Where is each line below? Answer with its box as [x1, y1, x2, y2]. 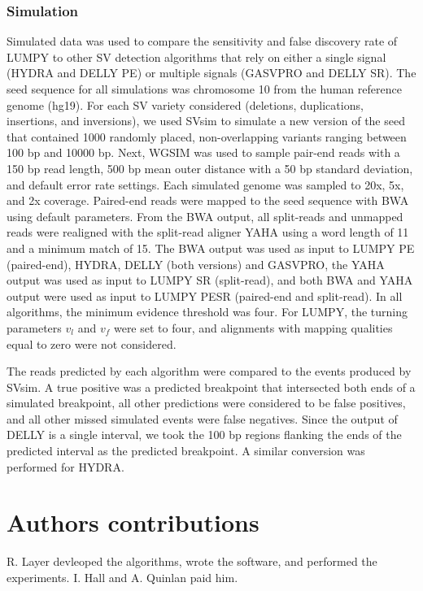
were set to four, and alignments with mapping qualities [113, 319, 393, 336]
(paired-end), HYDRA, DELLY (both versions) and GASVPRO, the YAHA [7, 255, 385, 272]
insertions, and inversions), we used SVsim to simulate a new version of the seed [7, 112, 405, 129]
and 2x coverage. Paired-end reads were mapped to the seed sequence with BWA [7, 192, 409, 209]
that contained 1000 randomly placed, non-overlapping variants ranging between [7, 128, 407, 145]
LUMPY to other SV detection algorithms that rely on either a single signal [7, 48, 386, 65]
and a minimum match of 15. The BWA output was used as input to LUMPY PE [7, 239, 415, 256]
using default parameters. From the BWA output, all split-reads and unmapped [7, 207, 403, 224]
